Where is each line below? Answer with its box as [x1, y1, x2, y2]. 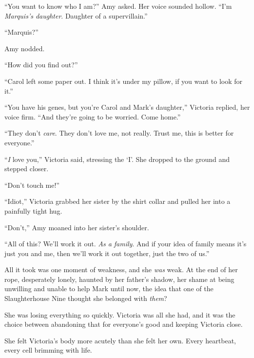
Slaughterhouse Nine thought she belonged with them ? [4, 293, 167, 303]
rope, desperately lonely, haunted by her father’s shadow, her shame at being [4, 274, 234, 284]
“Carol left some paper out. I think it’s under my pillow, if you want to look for [4, 76, 242, 86]
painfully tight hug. [4, 205, 62, 216]
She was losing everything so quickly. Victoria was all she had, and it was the [4, 309, 235, 319]
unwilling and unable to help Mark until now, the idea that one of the [4, 283, 214, 294]
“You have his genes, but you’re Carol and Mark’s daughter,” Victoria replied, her [4, 102, 250, 112]
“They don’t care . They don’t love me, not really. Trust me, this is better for [4, 128, 234, 138]
